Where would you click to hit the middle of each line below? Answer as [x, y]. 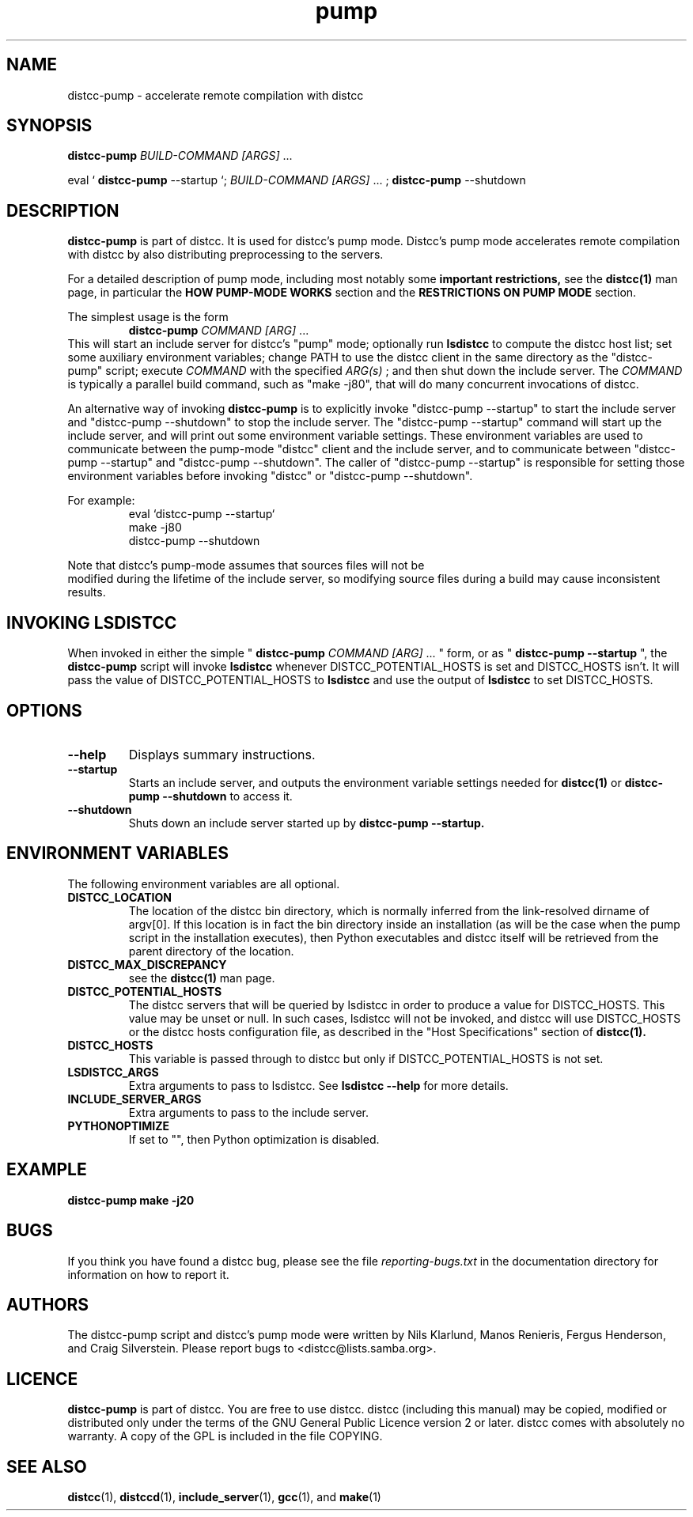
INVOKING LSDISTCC [92, 622]
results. [87, 592]
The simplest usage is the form [148, 317]
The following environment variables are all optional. [204, 883]
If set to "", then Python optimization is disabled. [254, 1139]
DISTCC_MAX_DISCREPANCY [147, 964]
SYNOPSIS [49, 126]
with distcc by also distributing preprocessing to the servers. [225, 255]
